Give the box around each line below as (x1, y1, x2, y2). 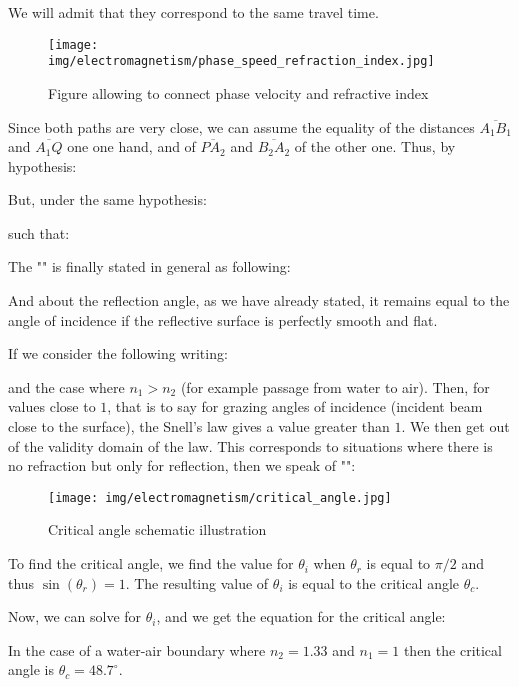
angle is (8, 659, 54, 680)
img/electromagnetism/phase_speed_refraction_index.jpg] (48, 54, 435, 69)
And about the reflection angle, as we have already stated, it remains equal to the (8, 290, 510, 311)
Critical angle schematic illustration (48, 519, 267, 540)
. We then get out (401, 416, 510, 437)
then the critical (403, 639, 502, 660)
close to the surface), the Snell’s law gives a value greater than (8, 416, 390, 437)
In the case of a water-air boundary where (8, 639, 266, 660)
